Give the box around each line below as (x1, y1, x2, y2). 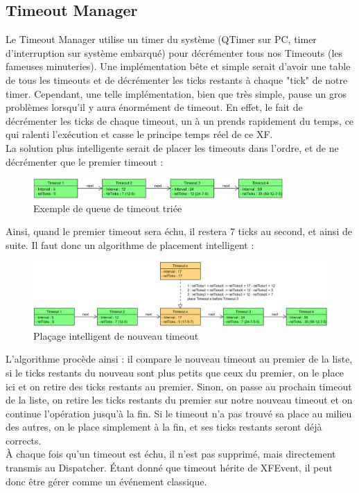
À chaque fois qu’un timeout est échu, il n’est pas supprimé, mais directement (6, 447, 336, 461)
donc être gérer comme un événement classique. (6, 474, 207, 488)
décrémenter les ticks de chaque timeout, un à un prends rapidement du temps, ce (6, 113, 354, 128)
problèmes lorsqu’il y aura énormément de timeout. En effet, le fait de (6, 100, 303, 114)
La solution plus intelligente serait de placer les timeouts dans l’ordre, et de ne (6, 140, 339, 155)
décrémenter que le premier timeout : (6, 154, 164, 168)
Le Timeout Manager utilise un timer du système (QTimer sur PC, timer (6, 32, 317, 46)
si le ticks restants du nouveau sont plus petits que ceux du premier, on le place (6, 365, 344, 379)
